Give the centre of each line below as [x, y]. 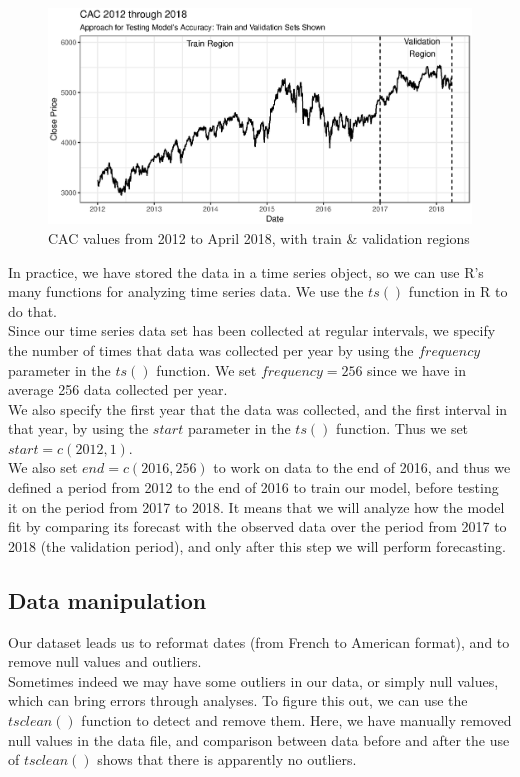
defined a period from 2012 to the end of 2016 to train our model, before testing [253, 487]
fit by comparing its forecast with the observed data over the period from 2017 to [257, 526]
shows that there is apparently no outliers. [227, 759]
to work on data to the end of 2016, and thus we [362, 467]
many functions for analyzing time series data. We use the [186, 291]
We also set [43, 467]
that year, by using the [78, 428]
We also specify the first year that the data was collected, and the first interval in [258, 408]
